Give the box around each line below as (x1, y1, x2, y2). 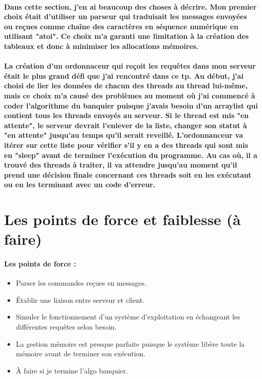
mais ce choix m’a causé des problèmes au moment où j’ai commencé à (4, 90, 255, 100)
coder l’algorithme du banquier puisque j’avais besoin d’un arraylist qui (4, 100, 258, 111)
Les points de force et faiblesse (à (4, 209, 241, 230)
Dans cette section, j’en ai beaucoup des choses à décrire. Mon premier (4, 1, 257, 12)
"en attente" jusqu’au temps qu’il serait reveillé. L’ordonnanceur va (4, 130, 243, 140)
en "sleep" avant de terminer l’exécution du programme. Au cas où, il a (4, 149, 257, 160)
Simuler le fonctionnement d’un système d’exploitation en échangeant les (16, 311, 240, 322)
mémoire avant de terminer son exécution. (16, 348, 146, 359)
